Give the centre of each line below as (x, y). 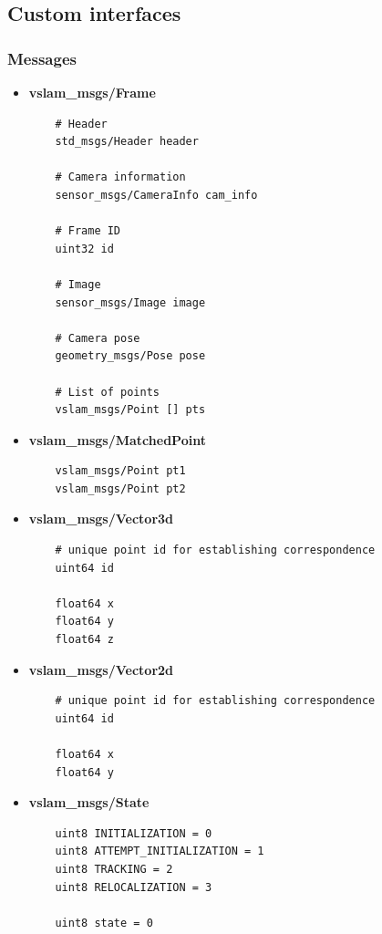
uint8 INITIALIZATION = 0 (134, 833)
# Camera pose (98, 338)
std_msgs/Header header (127, 142)
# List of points (107, 392)
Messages (42, 58)
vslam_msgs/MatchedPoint (117, 439)
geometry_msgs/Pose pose (130, 356)
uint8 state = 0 (104, 923)
